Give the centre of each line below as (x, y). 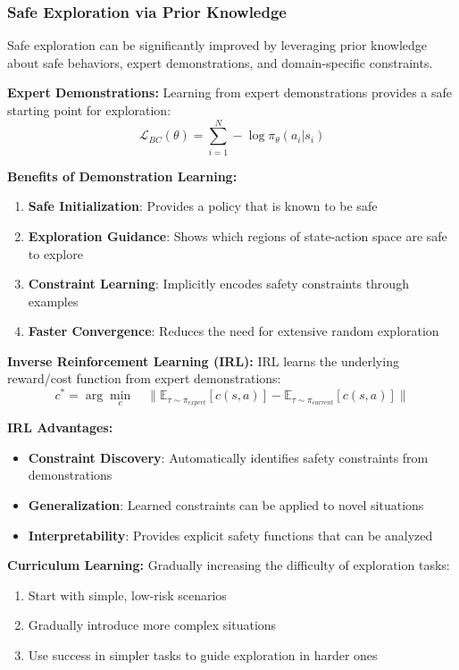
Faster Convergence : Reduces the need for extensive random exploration (234, 331)
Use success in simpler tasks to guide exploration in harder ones (203, 654)
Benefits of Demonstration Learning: (122, 176)
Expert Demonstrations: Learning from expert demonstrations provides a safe (230, 92)
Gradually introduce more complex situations (152, 625)
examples (53, 301)
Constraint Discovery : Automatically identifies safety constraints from (228, 457)
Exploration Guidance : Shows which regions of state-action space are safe (238, 235)
